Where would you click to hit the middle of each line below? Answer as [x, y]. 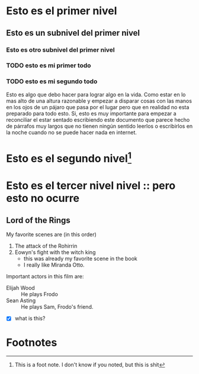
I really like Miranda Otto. [54, 265]
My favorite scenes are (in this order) [51, 234]
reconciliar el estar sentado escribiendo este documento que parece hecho [98, 119]
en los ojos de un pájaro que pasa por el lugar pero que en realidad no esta [98, 107]
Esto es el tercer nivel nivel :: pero [91, 186]
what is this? [30, 318]
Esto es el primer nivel [62, 11]
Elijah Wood [21, 288]
